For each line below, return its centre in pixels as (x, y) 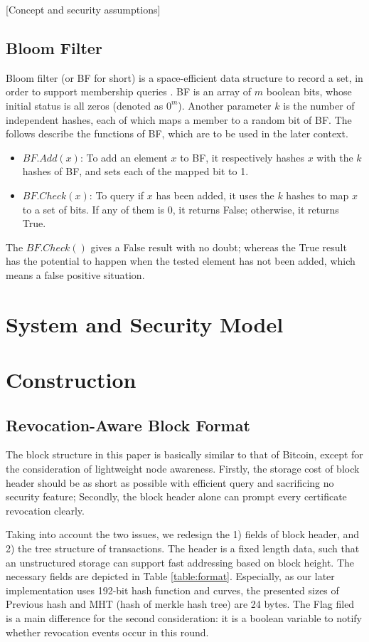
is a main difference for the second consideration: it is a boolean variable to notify (184, 618)
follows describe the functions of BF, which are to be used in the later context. (177, 133)
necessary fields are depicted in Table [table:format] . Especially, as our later (170, 576)
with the (335, 157)
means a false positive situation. (75, 274)
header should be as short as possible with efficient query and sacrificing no (170, 482)
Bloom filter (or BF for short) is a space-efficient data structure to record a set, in (184, 77)
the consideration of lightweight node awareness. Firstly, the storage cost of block (183, 469)
